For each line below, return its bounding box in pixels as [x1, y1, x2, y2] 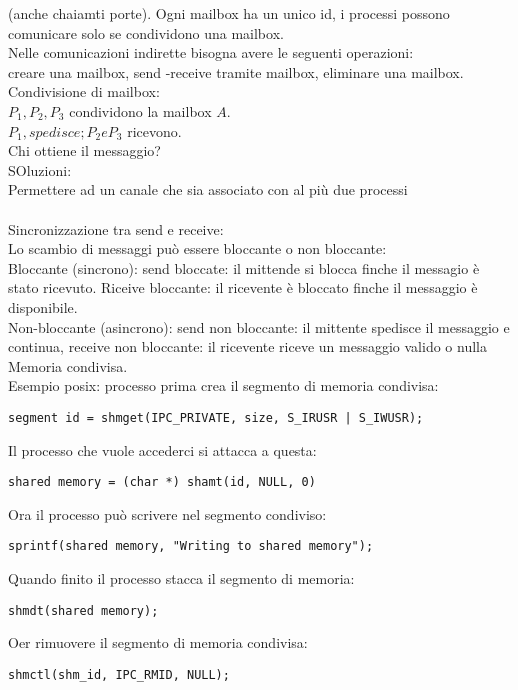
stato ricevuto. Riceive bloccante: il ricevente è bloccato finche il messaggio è [8, 277, 478, 298]
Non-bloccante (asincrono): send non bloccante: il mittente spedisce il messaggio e [8, 316, 510, 337]
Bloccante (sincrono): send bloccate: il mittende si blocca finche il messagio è [8, 257, 480, 278]
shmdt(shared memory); [8, 603, 159, 618]
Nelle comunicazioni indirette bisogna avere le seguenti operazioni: [8, 42, 414, 63]
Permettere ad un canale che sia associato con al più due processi [8, 179, 408, 200]
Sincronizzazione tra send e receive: [8, 218, 224, 239]
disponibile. [8, 296, 78, 317]
